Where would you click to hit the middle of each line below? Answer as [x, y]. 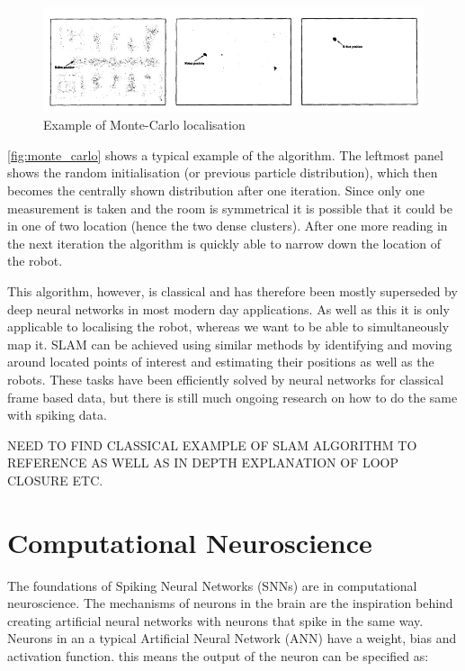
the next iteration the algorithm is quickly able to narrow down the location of [224, 243]
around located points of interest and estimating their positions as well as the [221, 362]
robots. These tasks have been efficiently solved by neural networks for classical [226, 379]
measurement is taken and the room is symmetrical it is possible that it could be [230, 208]
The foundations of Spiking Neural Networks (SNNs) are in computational [212, 585]
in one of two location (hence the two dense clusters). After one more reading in [228, 226]
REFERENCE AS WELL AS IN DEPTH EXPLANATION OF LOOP [203, 462]
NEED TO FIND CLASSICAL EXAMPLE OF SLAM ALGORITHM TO [212, 444]
